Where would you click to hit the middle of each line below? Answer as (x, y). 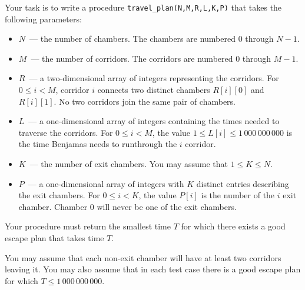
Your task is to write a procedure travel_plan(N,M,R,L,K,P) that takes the (143, 7)
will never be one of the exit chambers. (167, 206)
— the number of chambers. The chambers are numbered (132, 39)
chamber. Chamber (53, 206)
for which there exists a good (233, 226)
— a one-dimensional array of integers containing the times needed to (154, 121)
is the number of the (238, 195)
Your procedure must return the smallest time (88, 226)
